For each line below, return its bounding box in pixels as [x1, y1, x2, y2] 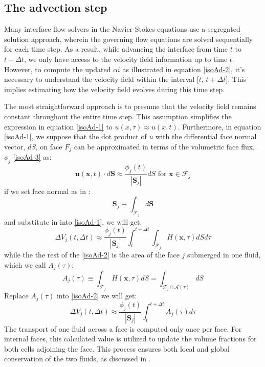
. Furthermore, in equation [178, 121, 261, 132]
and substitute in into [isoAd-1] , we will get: [4, 216, 142, 227]
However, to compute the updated [4, 63, 111, 74]
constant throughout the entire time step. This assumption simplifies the [4, 111, 232, 121]
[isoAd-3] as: [13, 152, 52, 162]
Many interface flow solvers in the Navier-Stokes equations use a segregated [4, 24, 240, 34]
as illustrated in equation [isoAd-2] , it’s [122, 63, 245, 74]
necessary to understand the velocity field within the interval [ [4, 74, 199, 84]
